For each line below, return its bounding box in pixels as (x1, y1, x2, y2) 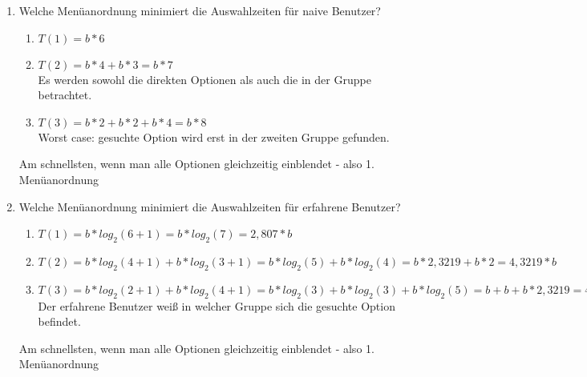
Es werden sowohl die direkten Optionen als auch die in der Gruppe (38, 70, 371, 87)
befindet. (38, 313, 81, 330)
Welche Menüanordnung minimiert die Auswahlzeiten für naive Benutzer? (18, 2, 381, 18)
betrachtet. (38, 86, 92, 103)
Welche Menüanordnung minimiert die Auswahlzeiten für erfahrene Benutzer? (18, 198, 401, 215)
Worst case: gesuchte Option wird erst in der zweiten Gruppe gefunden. (38, 128, 390, 145)
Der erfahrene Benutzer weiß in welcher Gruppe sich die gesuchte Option (38, 297, 395, 314)
